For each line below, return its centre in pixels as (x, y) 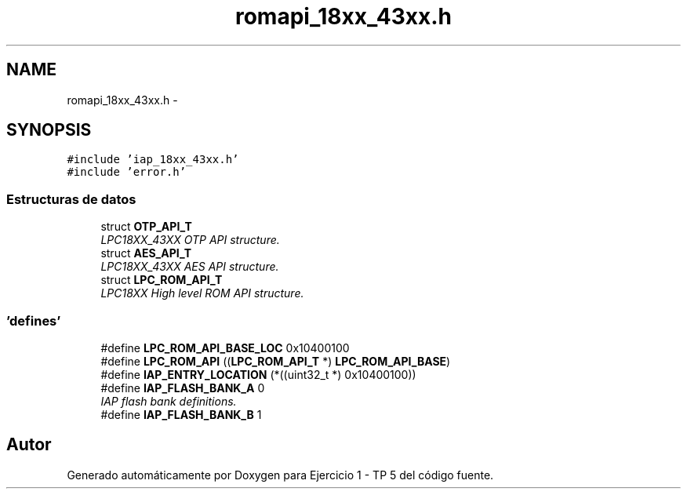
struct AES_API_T (146, 253)
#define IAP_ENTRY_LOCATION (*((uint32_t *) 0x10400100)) (258, 374)
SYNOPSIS (49, 130)
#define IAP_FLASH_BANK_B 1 (181, 414)
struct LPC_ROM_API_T (162, 280)
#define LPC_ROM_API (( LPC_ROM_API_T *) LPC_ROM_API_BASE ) (276, 361)
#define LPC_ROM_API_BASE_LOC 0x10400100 (225, 348)
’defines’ (34, 320)
